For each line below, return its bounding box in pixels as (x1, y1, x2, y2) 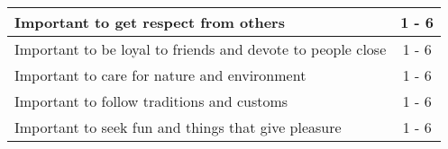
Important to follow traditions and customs (14, 91, 288, 111)
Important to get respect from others (14, 12, 285, 32)
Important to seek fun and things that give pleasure (14, 117, 342, 137)
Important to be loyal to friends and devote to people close (14, 39, 387, 59)
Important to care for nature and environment (14, 65, 306, 85)
